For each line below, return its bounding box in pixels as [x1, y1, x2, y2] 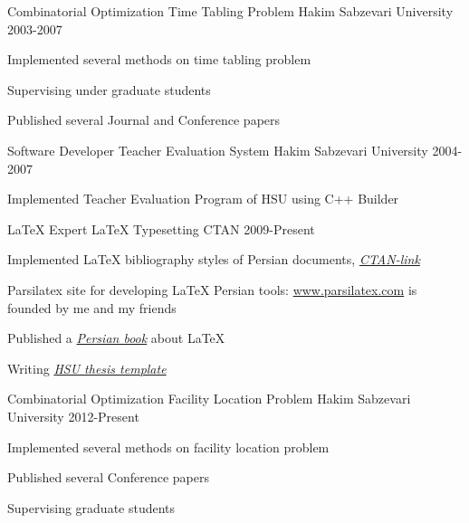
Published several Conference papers [7, 468, 209, 487]
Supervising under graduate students [7, 80, 211, 99]
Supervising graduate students [7, 498, 176, 517]
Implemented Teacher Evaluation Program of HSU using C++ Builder [7, 189, 399, 208]
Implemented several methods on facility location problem [7, 437, 330, 456]
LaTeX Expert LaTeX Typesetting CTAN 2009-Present [7, 219, 315, 238]
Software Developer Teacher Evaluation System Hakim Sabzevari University [7, 140, 428, 159]
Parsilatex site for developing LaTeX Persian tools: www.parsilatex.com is [7, 280, 417, 299]
